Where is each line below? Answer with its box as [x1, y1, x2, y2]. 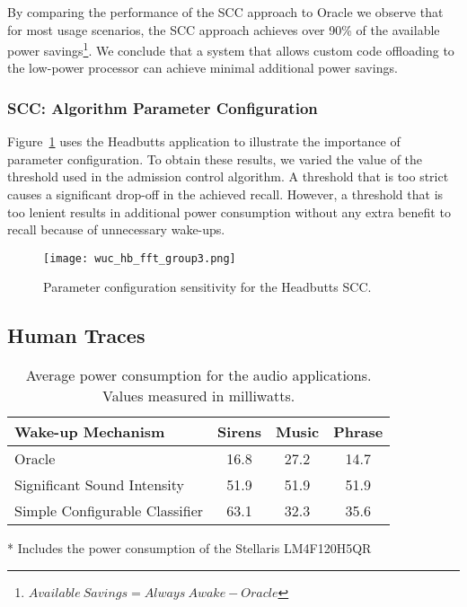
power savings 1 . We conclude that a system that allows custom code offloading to [7, 39, 454, 59]
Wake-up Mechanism [14, 421, 165, 443]
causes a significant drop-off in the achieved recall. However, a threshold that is [7, 185, 444, 204]
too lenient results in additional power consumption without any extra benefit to [7, 202, 451, 221]
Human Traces [7, 321, 145, 349]
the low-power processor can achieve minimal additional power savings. [7, 58, 398, 77]
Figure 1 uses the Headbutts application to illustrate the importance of [7, 132, 401, 151]
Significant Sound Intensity [14, 474, 185, 496]
